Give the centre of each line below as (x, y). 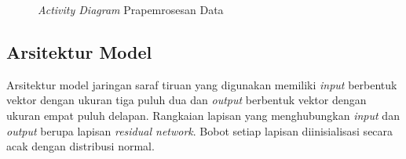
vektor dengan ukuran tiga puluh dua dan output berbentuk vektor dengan (187, 100)
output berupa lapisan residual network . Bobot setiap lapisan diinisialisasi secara (200, 130)
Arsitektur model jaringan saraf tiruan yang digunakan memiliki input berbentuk (202, 84)
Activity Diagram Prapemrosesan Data (131, 9)
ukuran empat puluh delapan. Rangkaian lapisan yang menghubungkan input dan (203, 115)
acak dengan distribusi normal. (80, 146)
